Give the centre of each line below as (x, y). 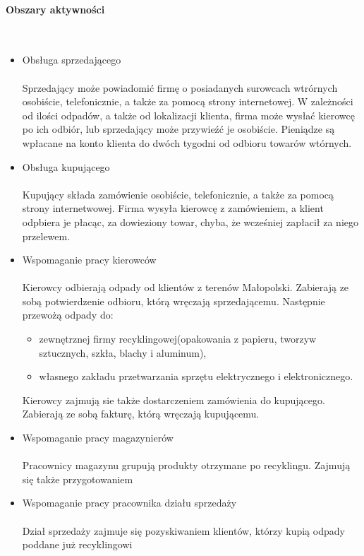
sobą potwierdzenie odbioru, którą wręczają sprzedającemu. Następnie (174, 301)
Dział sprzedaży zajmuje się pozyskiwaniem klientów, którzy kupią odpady (183, 530)
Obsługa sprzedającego (72, 60)
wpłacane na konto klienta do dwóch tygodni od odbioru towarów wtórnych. (187, 142)
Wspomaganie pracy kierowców (89, 260)
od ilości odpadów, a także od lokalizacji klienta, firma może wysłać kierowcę (188, 115)
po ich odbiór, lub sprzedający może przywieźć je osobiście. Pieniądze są (178, 129)
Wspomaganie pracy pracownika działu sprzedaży (129, 503)
